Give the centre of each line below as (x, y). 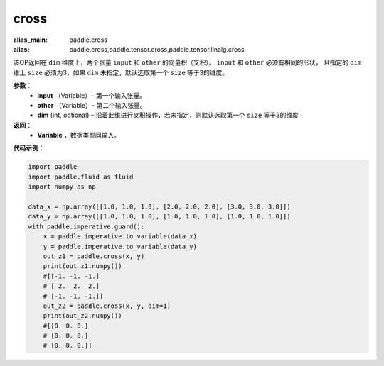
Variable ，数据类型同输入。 (79, 135)
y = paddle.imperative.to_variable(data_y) (120, 246)
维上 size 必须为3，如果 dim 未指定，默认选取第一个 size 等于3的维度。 (121, 72)
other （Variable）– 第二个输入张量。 (92, 105)
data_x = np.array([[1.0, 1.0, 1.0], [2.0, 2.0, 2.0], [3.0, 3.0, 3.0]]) (159, 207)
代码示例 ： (29, 148)
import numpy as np (62, 187)
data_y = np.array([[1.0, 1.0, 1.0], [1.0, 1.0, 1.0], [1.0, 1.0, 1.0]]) (159, 217)
